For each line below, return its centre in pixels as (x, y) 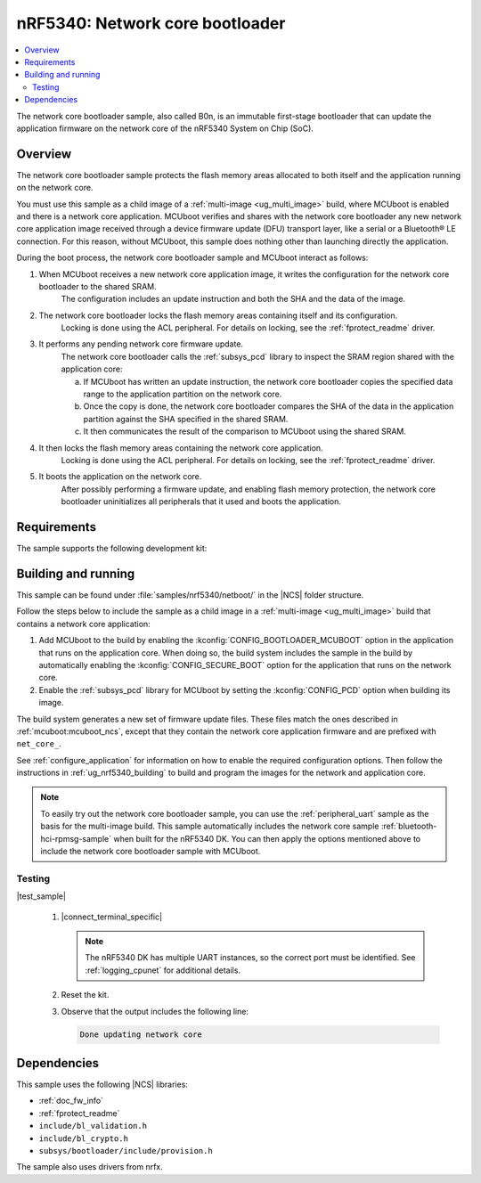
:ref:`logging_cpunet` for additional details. (163, 970)
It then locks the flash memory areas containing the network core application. (181, 448)
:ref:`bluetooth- (409, 826)
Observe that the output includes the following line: (155, 1011)
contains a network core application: (83, 624)
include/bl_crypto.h (84, 1138)
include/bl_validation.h (93, 1126)
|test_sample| (41, 896)
